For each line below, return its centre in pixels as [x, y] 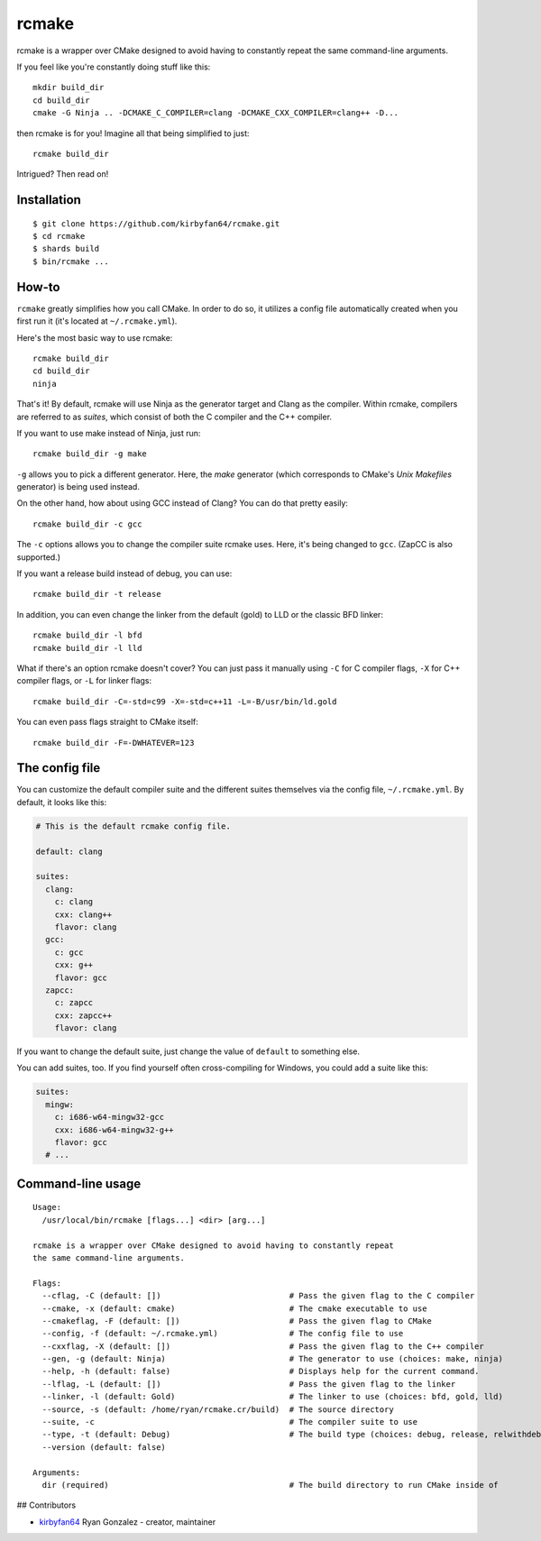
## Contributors [46, 1505]
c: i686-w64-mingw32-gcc [110, 1117]
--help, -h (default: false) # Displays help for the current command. [261, 1371]
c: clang [74, 902]
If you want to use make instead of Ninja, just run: [109, 433]
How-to [38, 287]
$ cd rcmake [59, 236]
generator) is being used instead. [78, 487]
